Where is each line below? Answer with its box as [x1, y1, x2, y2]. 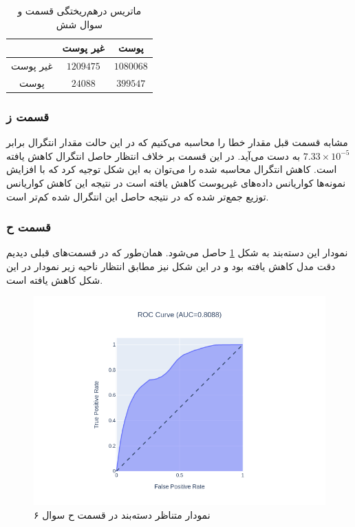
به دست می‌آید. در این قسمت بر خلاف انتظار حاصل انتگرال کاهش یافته [6, 148, 301, 163]
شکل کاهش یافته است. [6, 272, 103, 287]
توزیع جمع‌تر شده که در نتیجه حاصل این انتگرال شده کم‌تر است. [6, 189, 269, 203]
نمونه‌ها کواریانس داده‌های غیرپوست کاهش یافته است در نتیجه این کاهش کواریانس [6, 175, 346, 189]
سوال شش [56, 17, 103, 31]
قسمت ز [6, 107, 50, 125]
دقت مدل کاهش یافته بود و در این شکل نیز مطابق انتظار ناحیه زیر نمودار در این [6, 258, 336, 273]
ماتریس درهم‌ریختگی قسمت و [17, 3, 142, 17]
